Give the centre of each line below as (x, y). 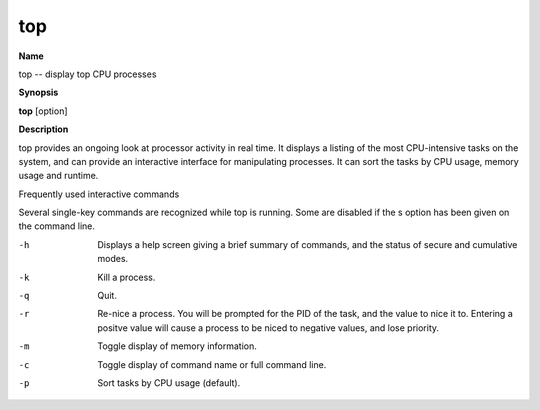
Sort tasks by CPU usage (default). (169, 382)
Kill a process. (126, 277)
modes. (113, 259)
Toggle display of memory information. (177, 346)
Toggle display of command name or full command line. (212, 364)
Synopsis (38, 92)
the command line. (56, 226)
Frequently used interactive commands (99, 194)
